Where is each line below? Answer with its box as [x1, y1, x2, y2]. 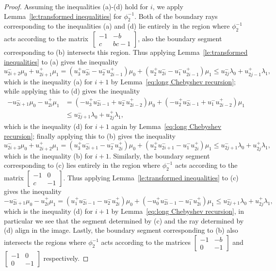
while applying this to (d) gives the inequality [4, 86, 140, 96]
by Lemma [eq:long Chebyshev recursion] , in [111, 206, 244, 216]
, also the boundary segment [138, 33, 222, 44]
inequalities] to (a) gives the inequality [4, 56, 118, 66]
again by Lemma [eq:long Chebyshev [111, 121, 222, 131]
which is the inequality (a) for [4, 76, 93, 86]
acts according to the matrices [101, 237, 191, 247]
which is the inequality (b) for [4, 150, 93, 160]
